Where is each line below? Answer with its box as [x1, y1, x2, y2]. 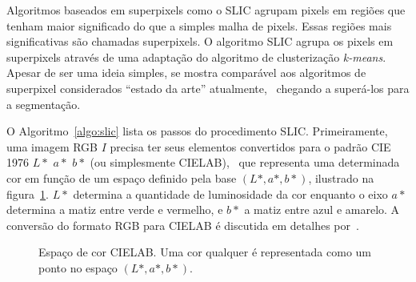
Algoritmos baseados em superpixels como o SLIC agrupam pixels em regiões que [6, 2, 406, 18]
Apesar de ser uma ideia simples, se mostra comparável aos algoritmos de [6, 64, 366, 81]
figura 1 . [6, 185, 49, 202]
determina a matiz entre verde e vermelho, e [6, 201, 223, 218]
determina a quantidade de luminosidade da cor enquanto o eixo [73, 185, 388, 202]
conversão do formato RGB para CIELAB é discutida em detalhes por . [6, 216, 359, 233]
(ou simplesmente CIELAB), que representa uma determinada [90, 154, 400, 171]
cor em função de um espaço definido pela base [6, 169, 237, 186]
